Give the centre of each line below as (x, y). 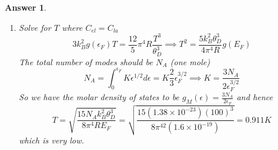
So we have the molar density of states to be (99, 97)
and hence (255, 97)
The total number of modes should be (86, 61)
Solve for (35, 27)
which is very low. (51, 140)
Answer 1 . (26, 7)
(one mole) (190, 61)
